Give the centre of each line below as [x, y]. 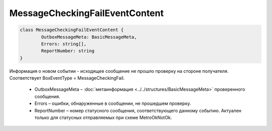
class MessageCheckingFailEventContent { [72, 30]
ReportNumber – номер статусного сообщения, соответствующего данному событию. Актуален [138, 110]
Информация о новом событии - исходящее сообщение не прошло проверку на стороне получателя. [119, 71]
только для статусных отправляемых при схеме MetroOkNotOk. [103, 117]
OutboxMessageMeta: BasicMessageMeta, [89, 37]
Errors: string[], [64, 44]
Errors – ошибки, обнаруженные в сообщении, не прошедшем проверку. [113, 103]
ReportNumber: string [68, 51]
